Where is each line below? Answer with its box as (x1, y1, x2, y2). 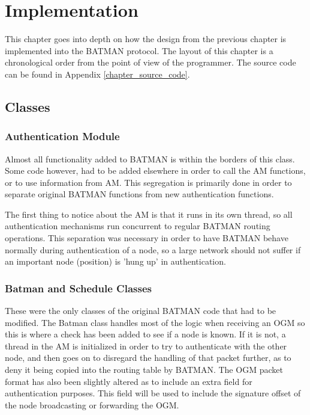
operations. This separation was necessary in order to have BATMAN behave (5, 232, 288, 244)
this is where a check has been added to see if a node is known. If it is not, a (5, 328, 286, 340)
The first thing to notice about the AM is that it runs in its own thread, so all (5, 207, 293, 220)
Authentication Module (5, 129, 120, 144)
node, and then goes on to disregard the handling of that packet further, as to (5, 351, 291, 364)
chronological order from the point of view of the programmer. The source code (5, 56, 296, 69)
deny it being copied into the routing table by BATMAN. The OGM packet (5, 363, 283, 376)
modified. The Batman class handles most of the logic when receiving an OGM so (5, 316, 305, 328)
